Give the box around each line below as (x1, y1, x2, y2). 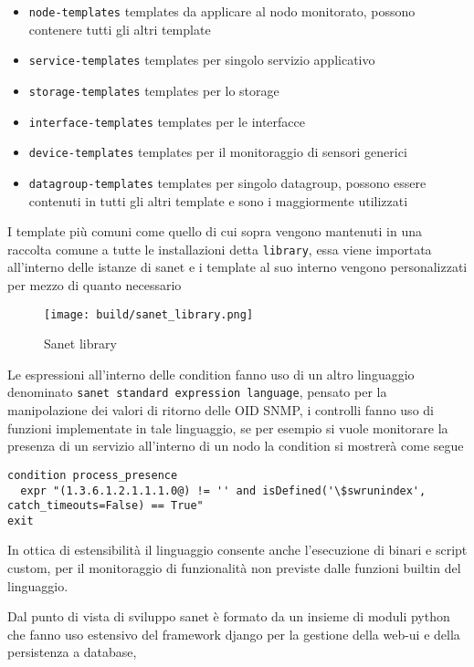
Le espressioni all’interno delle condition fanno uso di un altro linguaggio (7, 364, 415, 383)
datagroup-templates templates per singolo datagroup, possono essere (28, 172, 427, 192)
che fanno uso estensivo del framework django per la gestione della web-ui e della (7, 624, 460, 643)
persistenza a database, (7, 642, 137, 662)
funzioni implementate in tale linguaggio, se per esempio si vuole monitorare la (7, 418, 448, 437)
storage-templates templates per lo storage (28, 80, 279, 99)
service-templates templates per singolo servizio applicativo (28, 50, 375, 69)
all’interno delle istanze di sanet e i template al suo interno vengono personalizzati (7, 257, 468, 276)
